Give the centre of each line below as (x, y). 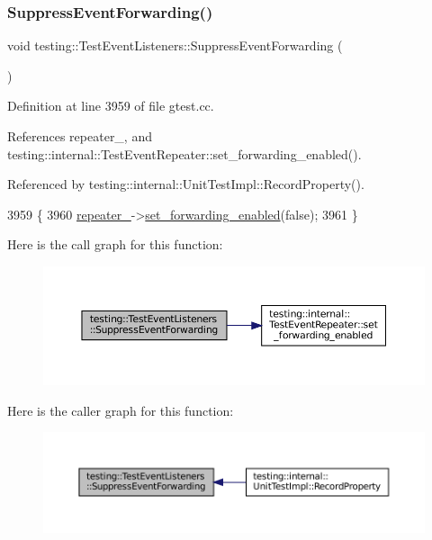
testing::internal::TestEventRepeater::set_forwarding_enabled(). (184, 153)
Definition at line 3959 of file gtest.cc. (111, 106)
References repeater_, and (80, 136)
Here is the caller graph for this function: (121, 410)
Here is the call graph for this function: (115, 244)
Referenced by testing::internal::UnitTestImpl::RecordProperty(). (186, 184)
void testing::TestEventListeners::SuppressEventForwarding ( (175, 45)
